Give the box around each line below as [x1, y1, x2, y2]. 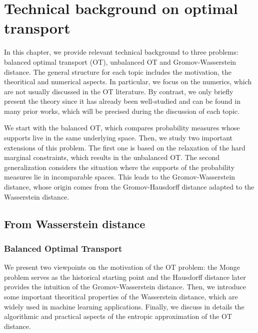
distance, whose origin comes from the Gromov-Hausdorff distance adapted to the [4, 182, 254, 192]
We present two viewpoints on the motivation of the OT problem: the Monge [4, 262, 240, 272]
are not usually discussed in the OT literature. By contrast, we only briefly [4, 86, 233, 96]
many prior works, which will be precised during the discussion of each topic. [4, 105, 240, 116]
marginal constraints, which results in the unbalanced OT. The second [4, 152, 220, 162]
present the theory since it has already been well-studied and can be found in [4, 96, 240, 106]
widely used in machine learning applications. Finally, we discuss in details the [4, 301, 244, 311]
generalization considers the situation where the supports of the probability [4, 161, 235, 172]
